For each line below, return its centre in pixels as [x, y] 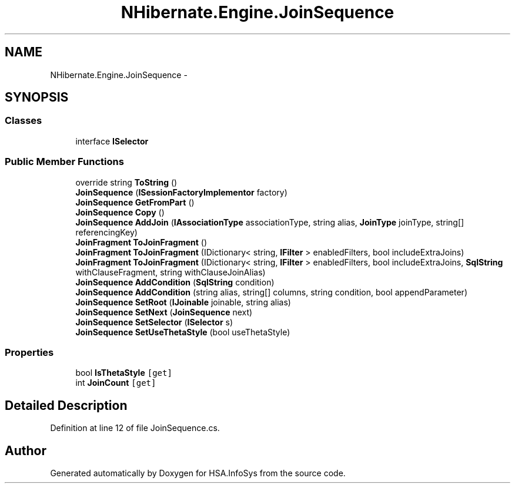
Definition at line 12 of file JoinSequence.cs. [135, 428]
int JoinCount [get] [116, 383]
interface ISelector [112, 141]
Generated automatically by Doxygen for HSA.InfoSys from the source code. [198, 473]
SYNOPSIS [37, 97]
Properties [29, 352]
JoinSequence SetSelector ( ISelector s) [154, 322]
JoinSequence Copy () [120, 212]
